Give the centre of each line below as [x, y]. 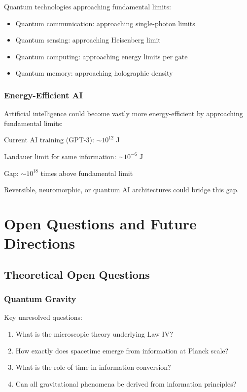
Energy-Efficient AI [43, 95]
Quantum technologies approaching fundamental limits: [88, 6]
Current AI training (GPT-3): [49, 140]
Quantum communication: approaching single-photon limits [105, 23]
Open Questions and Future [100, 223]
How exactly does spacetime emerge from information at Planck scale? [122, 350]
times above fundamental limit [87, 173]
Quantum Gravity [40, 299]
